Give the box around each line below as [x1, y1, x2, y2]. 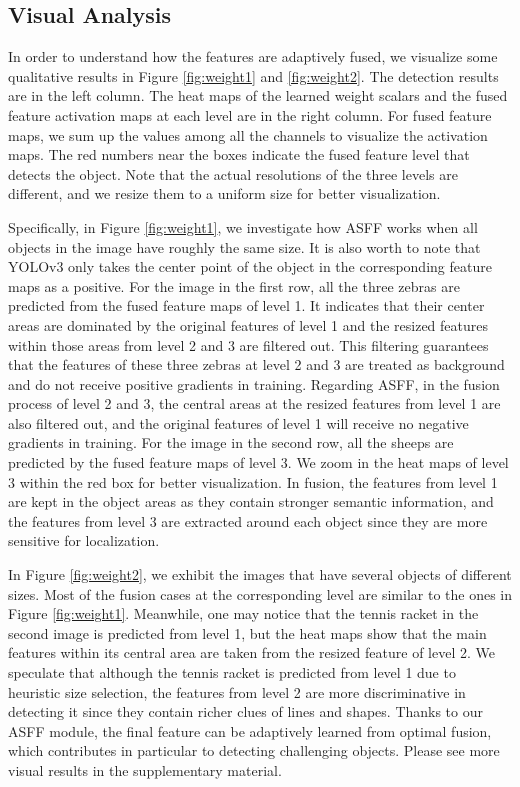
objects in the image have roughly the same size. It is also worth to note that [8, 236, 481, 257]
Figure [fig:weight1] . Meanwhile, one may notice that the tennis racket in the [8, 603, 479, 624]
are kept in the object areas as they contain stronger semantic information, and [8, 491, 494, 512]
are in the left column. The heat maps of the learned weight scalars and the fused [8, 85, 508, 106]
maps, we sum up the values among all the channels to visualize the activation [8, 124, 488, 145]
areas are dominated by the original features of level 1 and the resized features [8, 314, 489, 335]
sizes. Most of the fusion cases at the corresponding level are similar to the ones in [8, 583, 513, 604]
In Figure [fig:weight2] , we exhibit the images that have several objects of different [8, 564, 512, 585]
